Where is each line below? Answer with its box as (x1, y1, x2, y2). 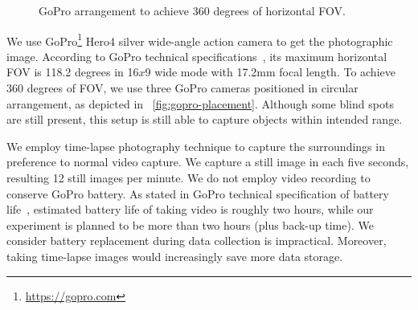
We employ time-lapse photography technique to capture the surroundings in (6, 137, 385, 154)
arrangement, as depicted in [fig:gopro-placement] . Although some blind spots (6, 95, 394, 112)
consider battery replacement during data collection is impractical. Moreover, (6, 232, 387, 249)
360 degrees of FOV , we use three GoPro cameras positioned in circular (6, 80, 359, 96)
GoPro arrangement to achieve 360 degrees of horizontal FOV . (39, 2, 346, 18)
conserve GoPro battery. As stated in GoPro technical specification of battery (6, 185, 389, 202)
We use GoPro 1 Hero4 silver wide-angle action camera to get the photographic (6, 30, 393, 49)
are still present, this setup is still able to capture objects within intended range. (6, 111, 403, 128)
